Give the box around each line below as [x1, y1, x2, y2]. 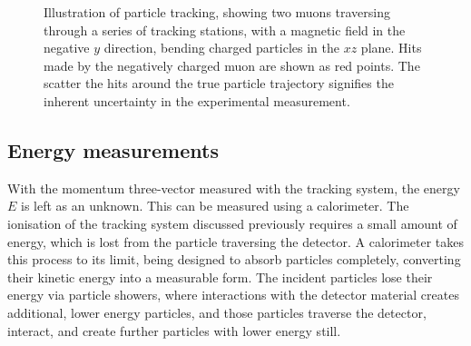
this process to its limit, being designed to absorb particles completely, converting [7, 250, 461, 269]
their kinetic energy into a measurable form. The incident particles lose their [7, 267, 433, 286]
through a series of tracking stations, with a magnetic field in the [44, 20, 406, 39]
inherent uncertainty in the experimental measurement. [44, 91, 350, 110]
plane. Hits [360, 38, 422, 57]
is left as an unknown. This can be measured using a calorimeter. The [21, 196, 409, 215]
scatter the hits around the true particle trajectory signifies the [44, 74, 394, 93]
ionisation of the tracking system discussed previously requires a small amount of [7, 213, 457, 232]
